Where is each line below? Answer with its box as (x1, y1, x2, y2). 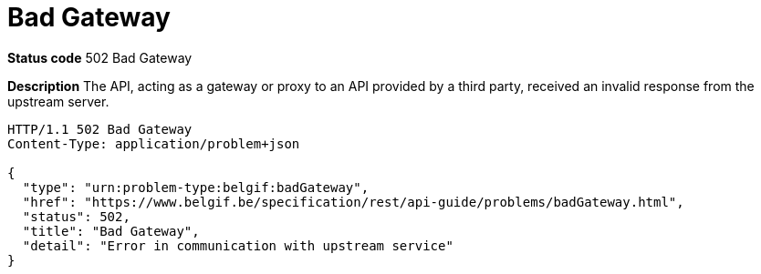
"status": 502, (22, 208, 130, 224)
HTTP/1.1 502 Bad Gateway (7, 121, 193, 137)
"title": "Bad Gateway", (22, 223, 200, 238)
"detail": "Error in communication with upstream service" (22, 238, 453, 253)
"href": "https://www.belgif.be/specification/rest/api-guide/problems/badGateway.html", (22, 194, 684, 209)
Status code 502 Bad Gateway (7, 49, 193, 66)
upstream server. (7, 93, 109, 109)
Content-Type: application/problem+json (7, 136, 300, 151)
